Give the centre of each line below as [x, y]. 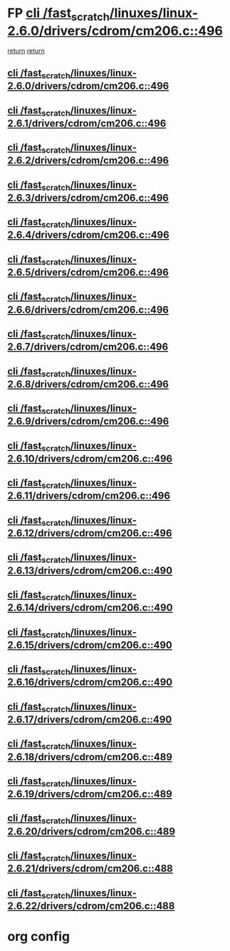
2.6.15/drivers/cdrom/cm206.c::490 [90, 645]
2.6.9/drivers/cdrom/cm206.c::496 [88, 421]
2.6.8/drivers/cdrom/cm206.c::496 [88, 384]
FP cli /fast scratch [59, 14]
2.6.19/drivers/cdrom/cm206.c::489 [90, 794]
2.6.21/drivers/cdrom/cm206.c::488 [90, 869]
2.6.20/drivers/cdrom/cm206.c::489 [92, 832]
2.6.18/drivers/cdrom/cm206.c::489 [90, 757]
